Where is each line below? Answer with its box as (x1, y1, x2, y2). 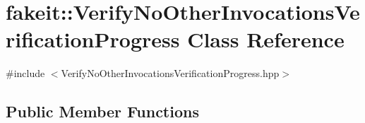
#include (6, 66, 45, 81)
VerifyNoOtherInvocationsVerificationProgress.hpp (61, 66, 280, 81)
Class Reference (187, 25, 345, 54)
